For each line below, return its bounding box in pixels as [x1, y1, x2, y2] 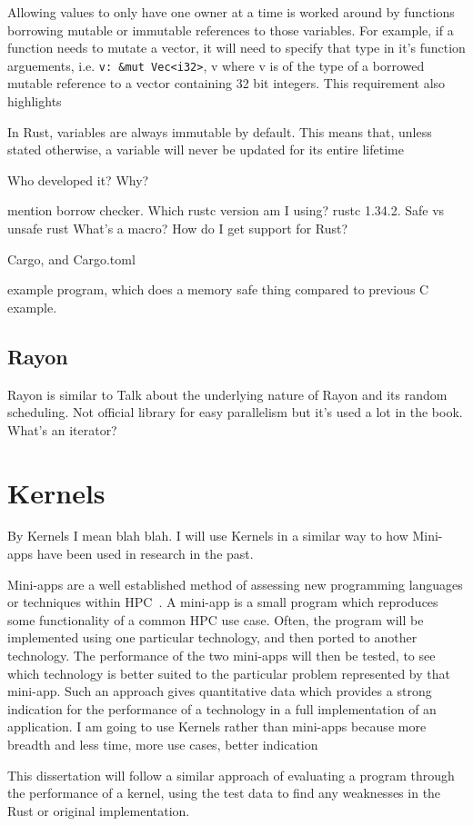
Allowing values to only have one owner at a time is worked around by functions [7, 3, 455, 21]
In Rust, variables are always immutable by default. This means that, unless [7, 122, 432, 141]
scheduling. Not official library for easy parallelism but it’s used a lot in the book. [7, 403, 463, 422]
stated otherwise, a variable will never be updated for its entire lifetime [7, 140, 404, 159]
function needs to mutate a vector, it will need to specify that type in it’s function [7, 38, 466, 57]
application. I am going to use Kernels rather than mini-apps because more [7, 717, 427, 736]
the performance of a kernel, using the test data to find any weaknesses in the [7, 783, 441, 802]
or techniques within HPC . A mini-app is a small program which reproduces [7, 592, 438, 612]
